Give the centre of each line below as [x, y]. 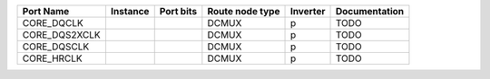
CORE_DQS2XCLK [62, 35]
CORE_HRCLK [53, 58]
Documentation [369, 11]
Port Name [46, 11]
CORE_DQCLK [53, 23]
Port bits [178, 11]
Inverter [308, 11]
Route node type [244, 11]
